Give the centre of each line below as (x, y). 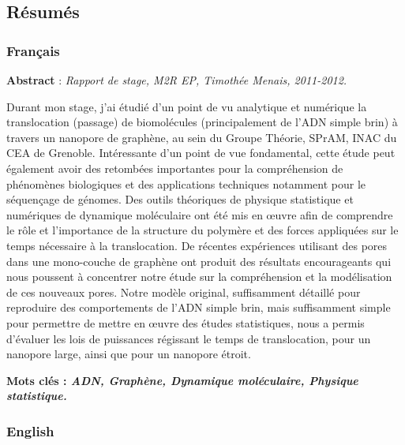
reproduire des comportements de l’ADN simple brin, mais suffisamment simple (199, 307)
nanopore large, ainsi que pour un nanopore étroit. (129, 354)
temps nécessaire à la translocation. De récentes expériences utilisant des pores (197, 245)
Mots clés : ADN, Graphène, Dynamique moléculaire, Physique (182, 380)
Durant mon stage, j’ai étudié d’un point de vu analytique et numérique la (187, 106)
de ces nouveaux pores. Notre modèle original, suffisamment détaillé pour (184, 292)
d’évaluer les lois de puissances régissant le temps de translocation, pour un (189, 338)
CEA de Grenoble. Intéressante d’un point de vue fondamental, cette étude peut (201, 153)
